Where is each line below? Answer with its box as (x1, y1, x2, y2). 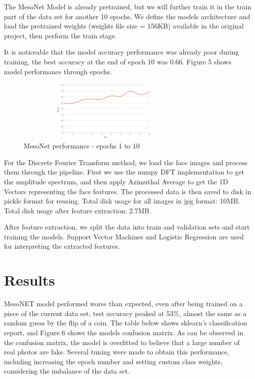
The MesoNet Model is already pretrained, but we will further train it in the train (4, 1, 252, 11)
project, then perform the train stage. (4, 30, 117, 40)
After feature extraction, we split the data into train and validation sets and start (4, 222, 250, 232)
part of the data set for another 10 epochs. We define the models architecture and (4, 11, 250, 21)
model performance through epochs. (4, 66, 112, 76)
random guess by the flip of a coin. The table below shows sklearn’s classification (4, 318, 247, 328)
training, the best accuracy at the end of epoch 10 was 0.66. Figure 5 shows (4, 56, 231, 66)
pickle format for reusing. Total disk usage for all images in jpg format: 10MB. (4, 196, 240, 206)
